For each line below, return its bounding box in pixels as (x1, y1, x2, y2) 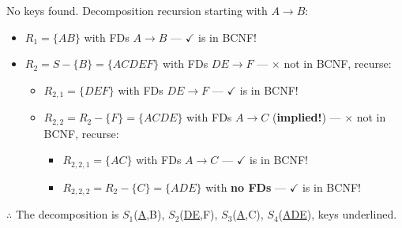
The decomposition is (15, 206, 119, 222)
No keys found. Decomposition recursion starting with (6, 2, 268, 18)
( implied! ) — (272, 109, 341, 125)
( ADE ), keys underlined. (278, 206, 397, 222)
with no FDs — (205, 178, 286, 195)
